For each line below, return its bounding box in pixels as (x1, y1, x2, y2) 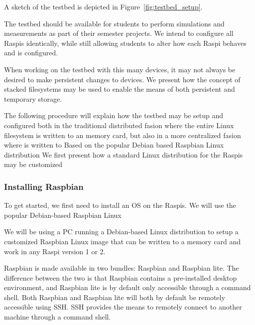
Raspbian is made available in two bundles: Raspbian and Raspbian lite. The (4, 263, 239, 273)
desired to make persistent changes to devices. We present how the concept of (4, 74, 241, 84)
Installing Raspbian (4, 180, 84, 192)
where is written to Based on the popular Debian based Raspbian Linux (4, 140, 224, 150)
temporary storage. (4, 93, 62, 104)
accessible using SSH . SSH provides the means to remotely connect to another (4, 302, 242, 312)
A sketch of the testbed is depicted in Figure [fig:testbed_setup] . (4, 1, 203, 11)
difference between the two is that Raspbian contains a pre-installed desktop (4, 272, 237, 283)
